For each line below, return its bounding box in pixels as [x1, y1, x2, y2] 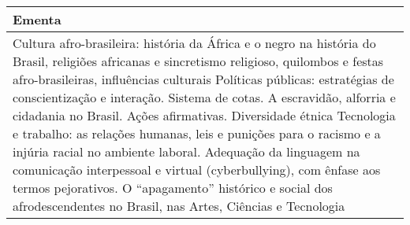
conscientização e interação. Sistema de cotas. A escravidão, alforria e [13, 88, 396, 106]
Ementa [13, 10, 61, 28]
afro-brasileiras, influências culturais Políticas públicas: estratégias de [13, 70, 394, 88]
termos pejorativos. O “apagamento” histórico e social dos [13, 179, 333, 197]
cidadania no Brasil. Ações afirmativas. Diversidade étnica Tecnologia [13, 106, 396, 124]
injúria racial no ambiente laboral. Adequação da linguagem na [13, 142, 360, 160]
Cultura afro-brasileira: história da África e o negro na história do [13, 34, 376, 52]
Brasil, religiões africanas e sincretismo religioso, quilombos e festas [13, 52, 384, 70]
